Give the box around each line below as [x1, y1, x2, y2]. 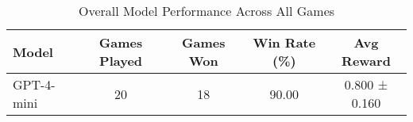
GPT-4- [13, 75, 56, 93]
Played [99, 51, 143, 70]
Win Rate [253, 33, 316, 51]
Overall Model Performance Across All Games [78, 2, 335, 20]
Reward [342, 51, 391, 70]
